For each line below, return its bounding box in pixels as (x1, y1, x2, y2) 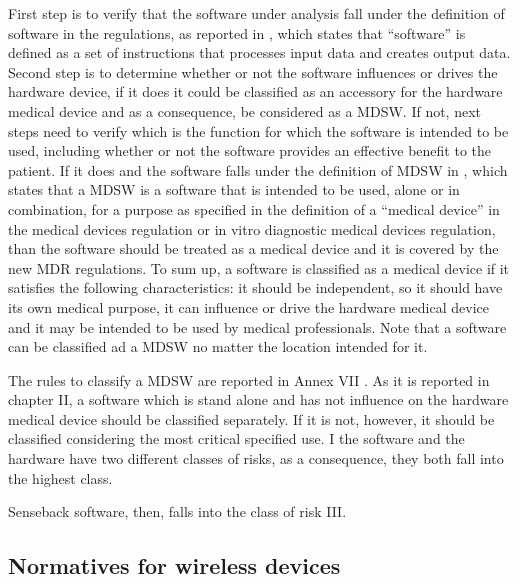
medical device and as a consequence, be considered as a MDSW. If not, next (8, 100, 482, 121)
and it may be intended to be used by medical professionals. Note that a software (8, 316, 507, 337)
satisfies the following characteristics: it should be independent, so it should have (8, 277, 503, 298)
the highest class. (8, 467, 113, 488)
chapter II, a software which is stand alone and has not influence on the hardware (8, 389, 509, 410)
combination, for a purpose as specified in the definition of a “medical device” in (8, 198, 500, 219)
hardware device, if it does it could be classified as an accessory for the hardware (8, 81, 503, 102)
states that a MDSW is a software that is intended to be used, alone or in (8, 179, 460, 200)
